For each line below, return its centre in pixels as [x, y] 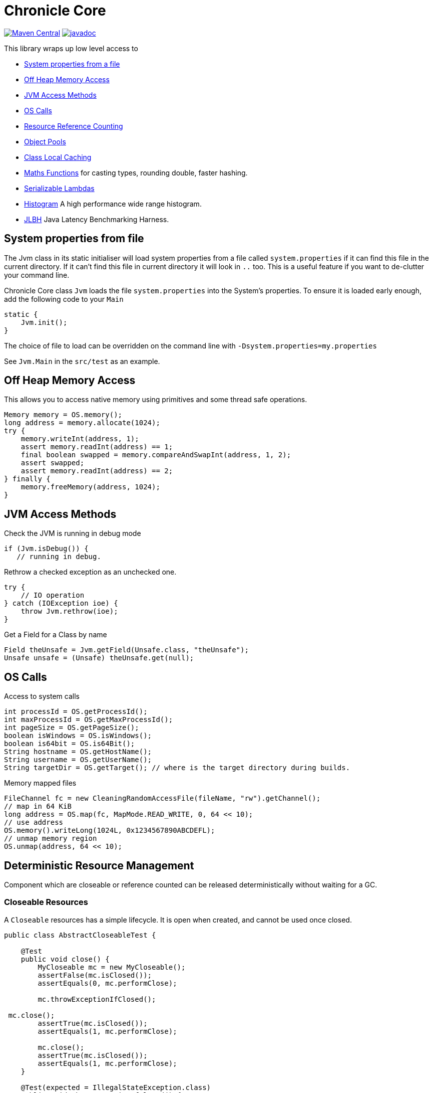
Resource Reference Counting [74, 126]
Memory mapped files [40, 783]
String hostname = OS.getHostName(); [78, 752]
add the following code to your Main [64, 299]
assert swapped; [53, 463]
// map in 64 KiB [38, 806]
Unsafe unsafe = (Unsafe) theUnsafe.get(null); [99, 658]
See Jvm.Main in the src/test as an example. [82, 361]
